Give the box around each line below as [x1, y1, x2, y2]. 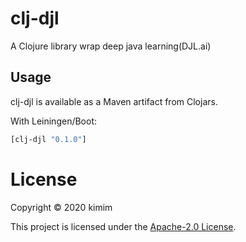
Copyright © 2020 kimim [10, 201, 113, 213]
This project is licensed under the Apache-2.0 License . [10, 220, 237, 232]
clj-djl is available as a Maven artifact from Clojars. [10, 95, 218, 107]
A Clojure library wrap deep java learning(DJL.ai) [10, 40, 212, 52]
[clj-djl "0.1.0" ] [10, 134, 87, 144]
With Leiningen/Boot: [10, 115, 98, 127]
